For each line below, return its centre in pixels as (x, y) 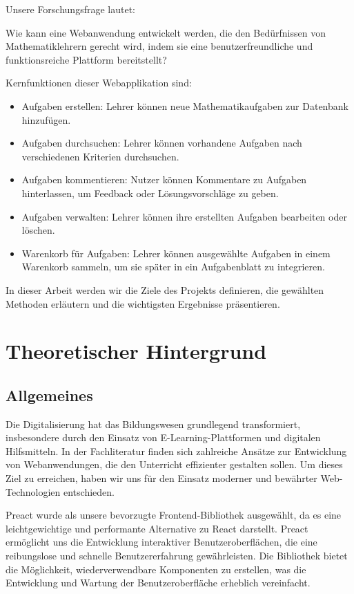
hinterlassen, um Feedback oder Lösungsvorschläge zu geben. (150, 193)
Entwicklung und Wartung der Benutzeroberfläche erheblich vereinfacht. (158, 583)
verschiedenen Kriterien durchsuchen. (100, 156)
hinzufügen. (46, 119)
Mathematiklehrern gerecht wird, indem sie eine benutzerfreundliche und (159, 46)
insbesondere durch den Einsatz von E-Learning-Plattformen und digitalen (163, 437)
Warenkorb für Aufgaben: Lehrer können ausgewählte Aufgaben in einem (176, 253)
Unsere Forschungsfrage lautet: (70, 9)
